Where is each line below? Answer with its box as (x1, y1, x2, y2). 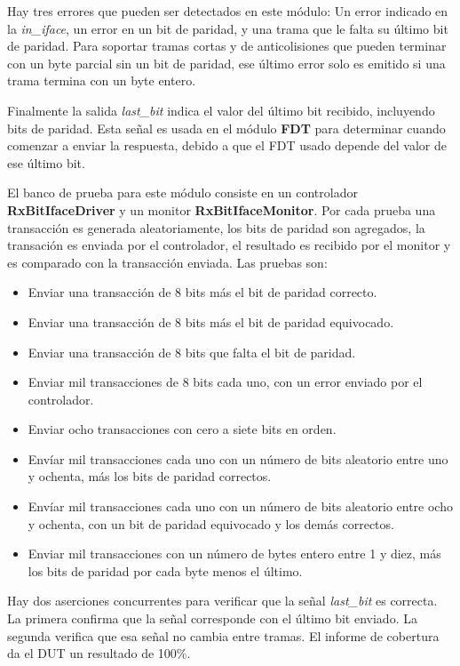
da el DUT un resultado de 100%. (7, 644, 191, 662)
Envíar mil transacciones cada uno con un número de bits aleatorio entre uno (28, 449, 448, 468)
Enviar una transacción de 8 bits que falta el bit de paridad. (28, 342, 356, 361)
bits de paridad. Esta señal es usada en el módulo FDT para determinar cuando (7, 118, 446, 137)
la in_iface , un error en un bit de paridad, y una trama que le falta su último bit (7, 19, 448, 37)
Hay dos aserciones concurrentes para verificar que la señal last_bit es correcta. (7, 591, 438, 610)
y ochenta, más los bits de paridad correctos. (28, 467, 272, 485)
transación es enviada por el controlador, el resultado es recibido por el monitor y (7, 236, 451, 254)
